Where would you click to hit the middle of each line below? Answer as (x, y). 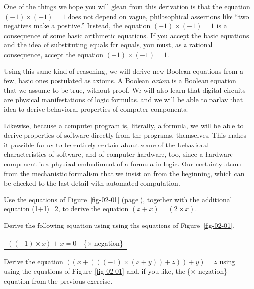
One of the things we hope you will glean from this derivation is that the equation (127, 6)
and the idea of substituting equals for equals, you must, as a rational (108, 45)
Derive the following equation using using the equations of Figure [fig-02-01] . (119, 225)
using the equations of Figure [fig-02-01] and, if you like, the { (97, 271)
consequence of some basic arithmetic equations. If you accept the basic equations (127, 35)
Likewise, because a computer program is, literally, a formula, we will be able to (124, 125)
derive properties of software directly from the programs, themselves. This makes (125, 135)
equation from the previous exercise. (58, 280)
